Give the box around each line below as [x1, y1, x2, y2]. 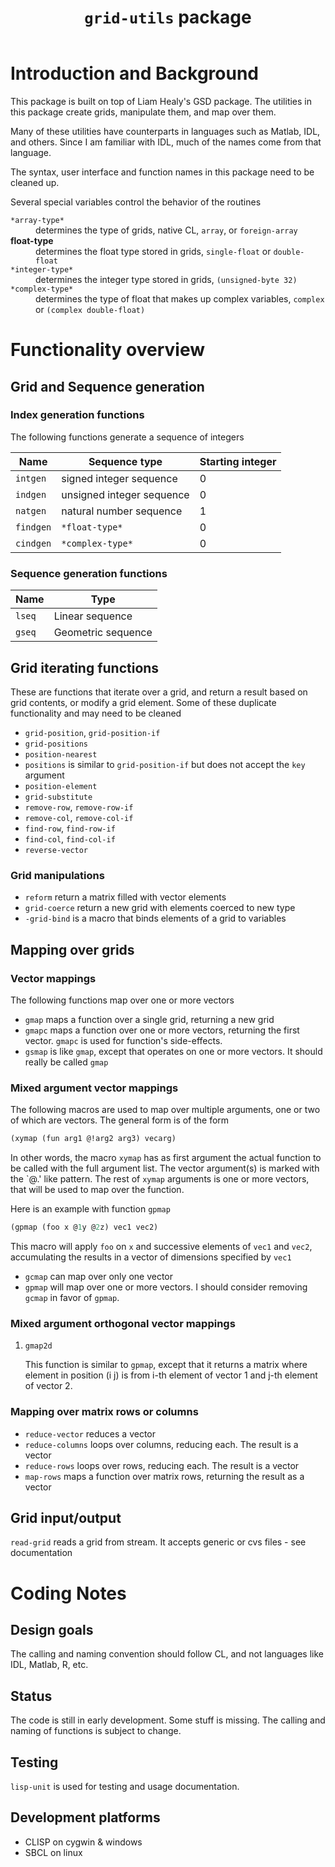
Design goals [10, 1621, 94, 1638]
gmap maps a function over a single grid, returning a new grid [24, 1013, 275, 1025]
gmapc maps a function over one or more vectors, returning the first [24, 1024, 300, 1036]
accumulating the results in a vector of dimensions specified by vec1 [10, 1251, 292, 1263]
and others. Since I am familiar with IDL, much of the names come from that [10, 136, 322, 148]
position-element [24, 781, 98, 791]
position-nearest [24, 749, 98, 760]
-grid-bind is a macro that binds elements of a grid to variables [24, 912, 287, 925]
